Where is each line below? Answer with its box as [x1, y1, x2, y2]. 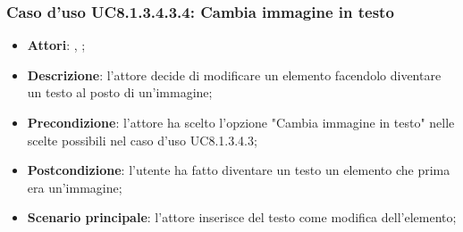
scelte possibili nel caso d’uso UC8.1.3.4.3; [27, 130, 257, 149]
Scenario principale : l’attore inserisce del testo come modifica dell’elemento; [27, 208, 457, 227]
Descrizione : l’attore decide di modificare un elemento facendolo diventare [27, 65, 442, 84]
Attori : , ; [27, 36, 86, 54]
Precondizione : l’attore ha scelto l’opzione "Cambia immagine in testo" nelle [27, 113, 455, 131]
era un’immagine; [27, 178, 122, 196]
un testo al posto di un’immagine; [27, 83, 213, 102]
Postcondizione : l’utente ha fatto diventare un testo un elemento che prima [27, 161, 450, 179]
